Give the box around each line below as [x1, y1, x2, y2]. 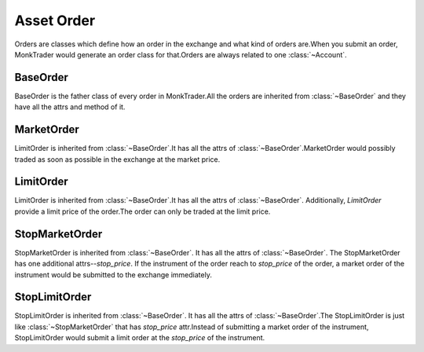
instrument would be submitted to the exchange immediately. [14, 269, 212, 279]
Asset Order [14, 12, 96, 29]
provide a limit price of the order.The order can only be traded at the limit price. [14, 207, 271, 216]
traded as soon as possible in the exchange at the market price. [14, 154, 221, 164]
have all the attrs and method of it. [14, 102, 126, 112]
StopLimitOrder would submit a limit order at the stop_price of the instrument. [14, 333, 265, 343]
